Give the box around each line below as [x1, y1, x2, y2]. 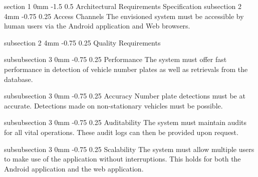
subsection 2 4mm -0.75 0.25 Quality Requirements [4, 37, 161, 47]
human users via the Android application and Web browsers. [4, 20, 190, 31]
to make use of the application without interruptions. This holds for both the [4, 153, 241, 164]
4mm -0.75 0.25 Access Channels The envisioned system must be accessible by [4, 10, 244, 21]
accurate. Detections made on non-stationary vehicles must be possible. [4, 100, 223, 110]
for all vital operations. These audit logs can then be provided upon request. [4, 126, 238, 137]
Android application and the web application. [4, 163, 144, 173]
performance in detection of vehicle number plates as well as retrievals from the [4, 63, 248, 74]
